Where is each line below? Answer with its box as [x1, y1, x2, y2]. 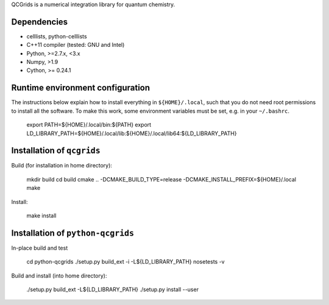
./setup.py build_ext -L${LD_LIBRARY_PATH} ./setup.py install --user [26, 286, 199, 293]
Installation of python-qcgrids [11, 228, 134, 238]
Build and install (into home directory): [11, 272, 107, 279]
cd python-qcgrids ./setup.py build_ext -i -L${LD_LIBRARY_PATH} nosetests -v [26, 258, 225, 265]
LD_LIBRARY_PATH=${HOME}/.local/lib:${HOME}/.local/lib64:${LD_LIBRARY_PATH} [26, 130, 237, 137]
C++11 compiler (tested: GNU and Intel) [26, 41, 125, 49]
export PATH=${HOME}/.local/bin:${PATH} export [26, 121, 152, 128]
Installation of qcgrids [11, 145, 101, 156]
